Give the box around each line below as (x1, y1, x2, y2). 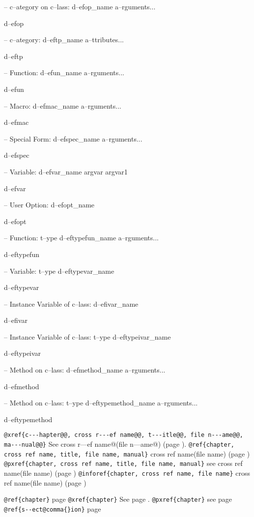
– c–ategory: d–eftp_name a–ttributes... (4, 34, 124, 45)
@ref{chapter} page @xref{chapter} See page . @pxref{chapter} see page (4, 494, 232, 504)
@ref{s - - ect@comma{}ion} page (4, 503, 101, 514)
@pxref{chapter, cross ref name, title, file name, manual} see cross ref (4, 458, 243, 468)
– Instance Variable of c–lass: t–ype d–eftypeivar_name (4, 331, 171, 342)
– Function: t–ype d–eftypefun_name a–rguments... (4, 232, 159, 243)
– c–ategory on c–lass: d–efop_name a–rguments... (4, 1, 156, 11)
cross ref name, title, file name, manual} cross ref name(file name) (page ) (4, 448, 250, 459)
